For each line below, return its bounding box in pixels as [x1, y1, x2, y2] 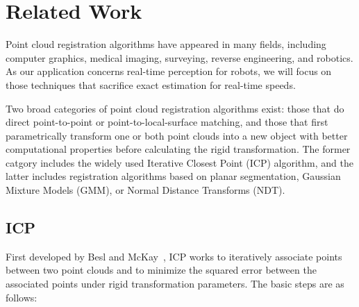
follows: [6, 290, 37, 304]
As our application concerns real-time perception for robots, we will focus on [6, 64, 332, 78]
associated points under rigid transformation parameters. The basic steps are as [6, 276, 344, 291]
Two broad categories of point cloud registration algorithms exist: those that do [6, 101, 344, 115]
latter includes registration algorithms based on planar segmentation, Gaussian [6, 169, 341, 183]
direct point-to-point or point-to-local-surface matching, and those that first [6, 115, 328, 129]
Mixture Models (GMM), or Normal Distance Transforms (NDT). [6, 183, 285, 197]
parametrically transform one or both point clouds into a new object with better [6, 128, 348, 142]
